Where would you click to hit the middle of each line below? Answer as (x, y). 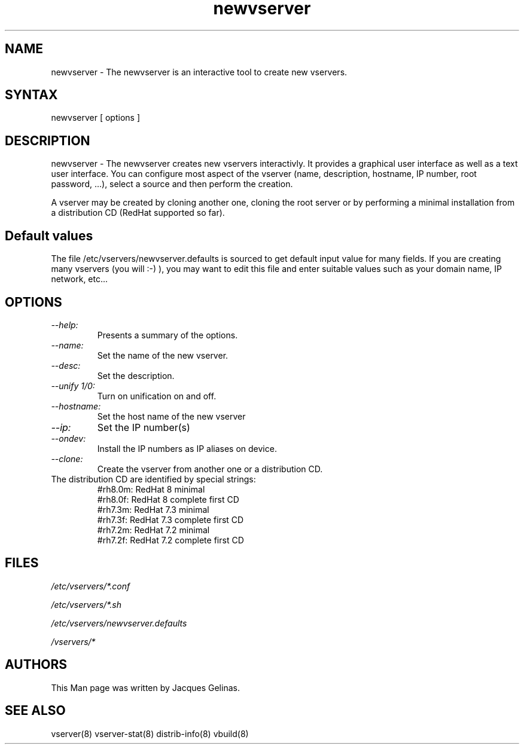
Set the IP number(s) (144, 427)
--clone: (67, 458)
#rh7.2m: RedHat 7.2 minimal (153, 530)
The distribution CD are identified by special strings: (153, 479)
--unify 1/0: (73, 386)
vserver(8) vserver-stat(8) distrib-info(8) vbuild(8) (150, 733)
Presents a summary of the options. (167, 335)
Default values (49, 236)
